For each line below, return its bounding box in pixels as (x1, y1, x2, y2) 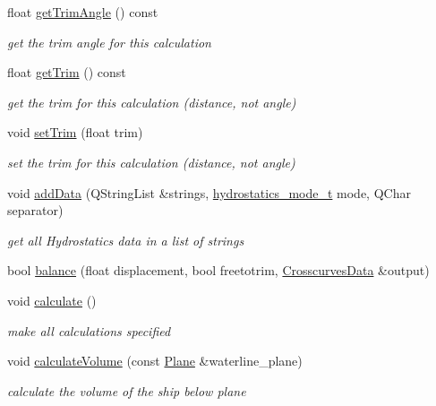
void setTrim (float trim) (7, 123, 143, 142)
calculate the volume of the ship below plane (7, 381, 246, 400)
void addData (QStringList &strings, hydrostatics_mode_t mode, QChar (7, 183, 411, 202)
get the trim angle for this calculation (7, 32, 211, 51)
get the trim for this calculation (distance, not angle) (7, 92, 296, 111)
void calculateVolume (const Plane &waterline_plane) (7, 351, 303, 370)
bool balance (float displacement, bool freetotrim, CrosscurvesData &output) (7, 261, 430, 280)
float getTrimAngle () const (7, 3, 158, 21)
